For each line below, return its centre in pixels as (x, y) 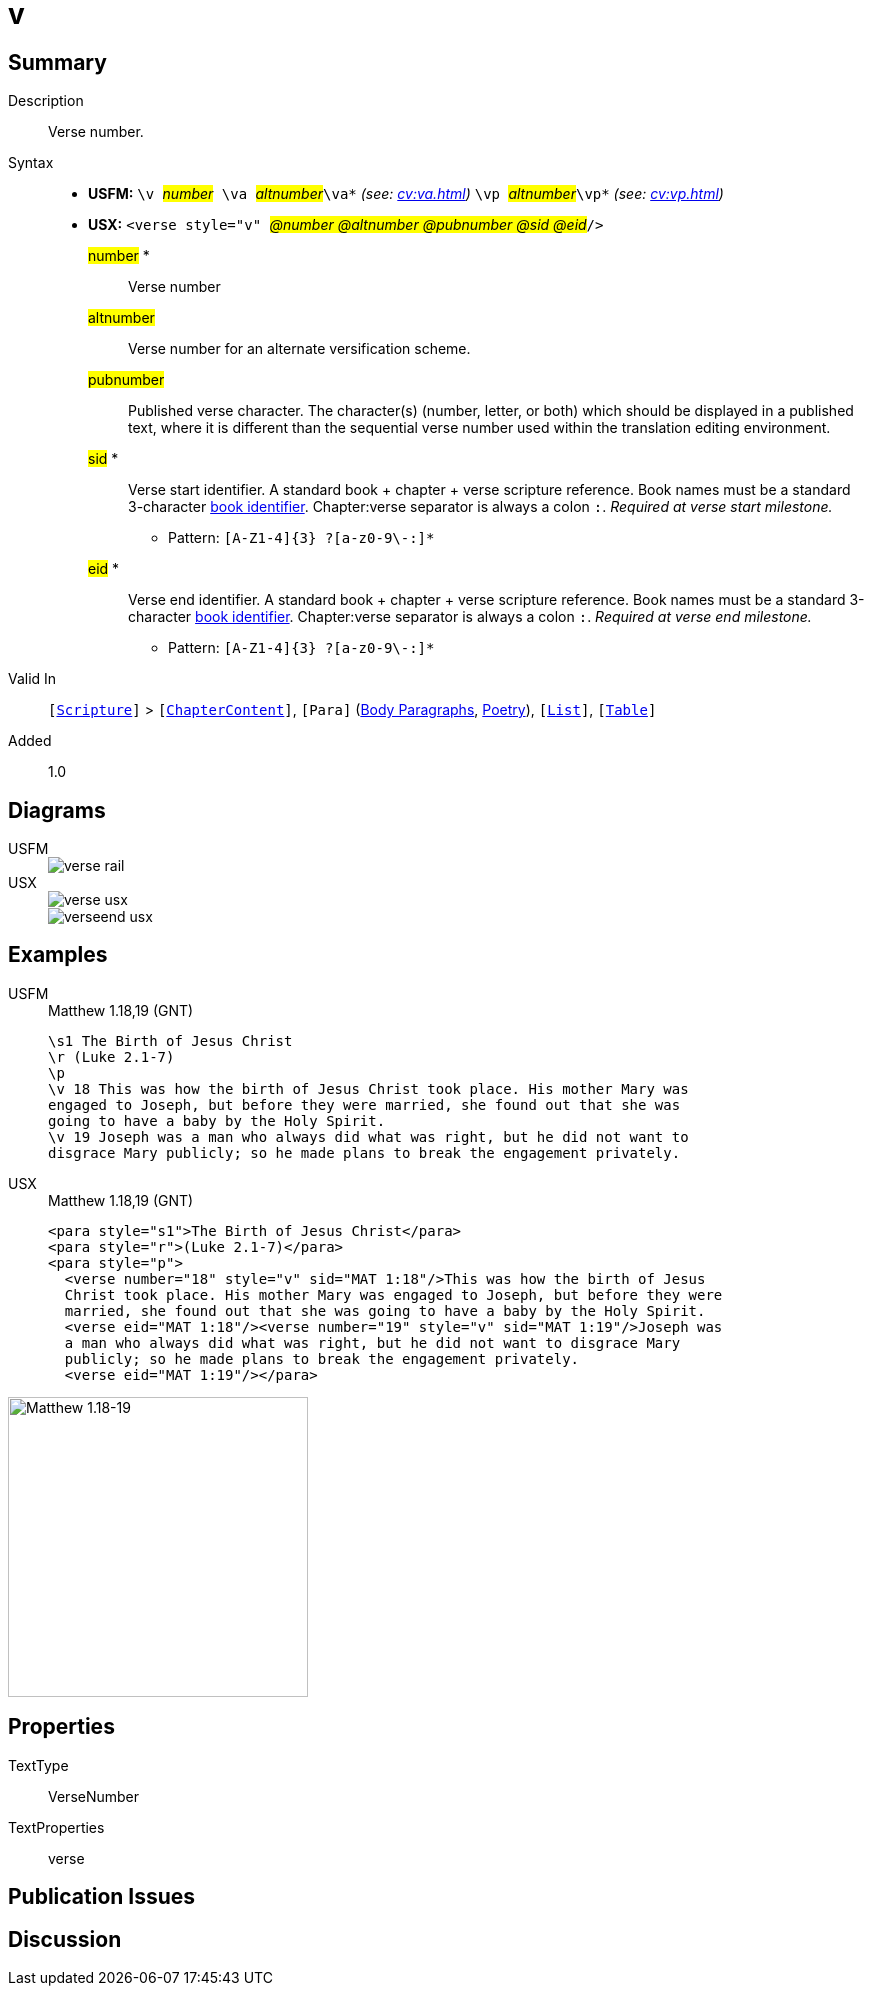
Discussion (65, 1939)
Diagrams (57, 810)
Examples (58, 955)
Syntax (31, 163)
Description (46, 101)
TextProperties (56, 1827)
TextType (38, 1765)
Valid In (32, 679)
